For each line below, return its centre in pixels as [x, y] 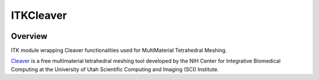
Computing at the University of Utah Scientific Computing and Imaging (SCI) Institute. [115, 69]
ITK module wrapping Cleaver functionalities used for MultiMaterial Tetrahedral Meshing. [119, 51]
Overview [29, 36]
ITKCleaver [39, 15]
